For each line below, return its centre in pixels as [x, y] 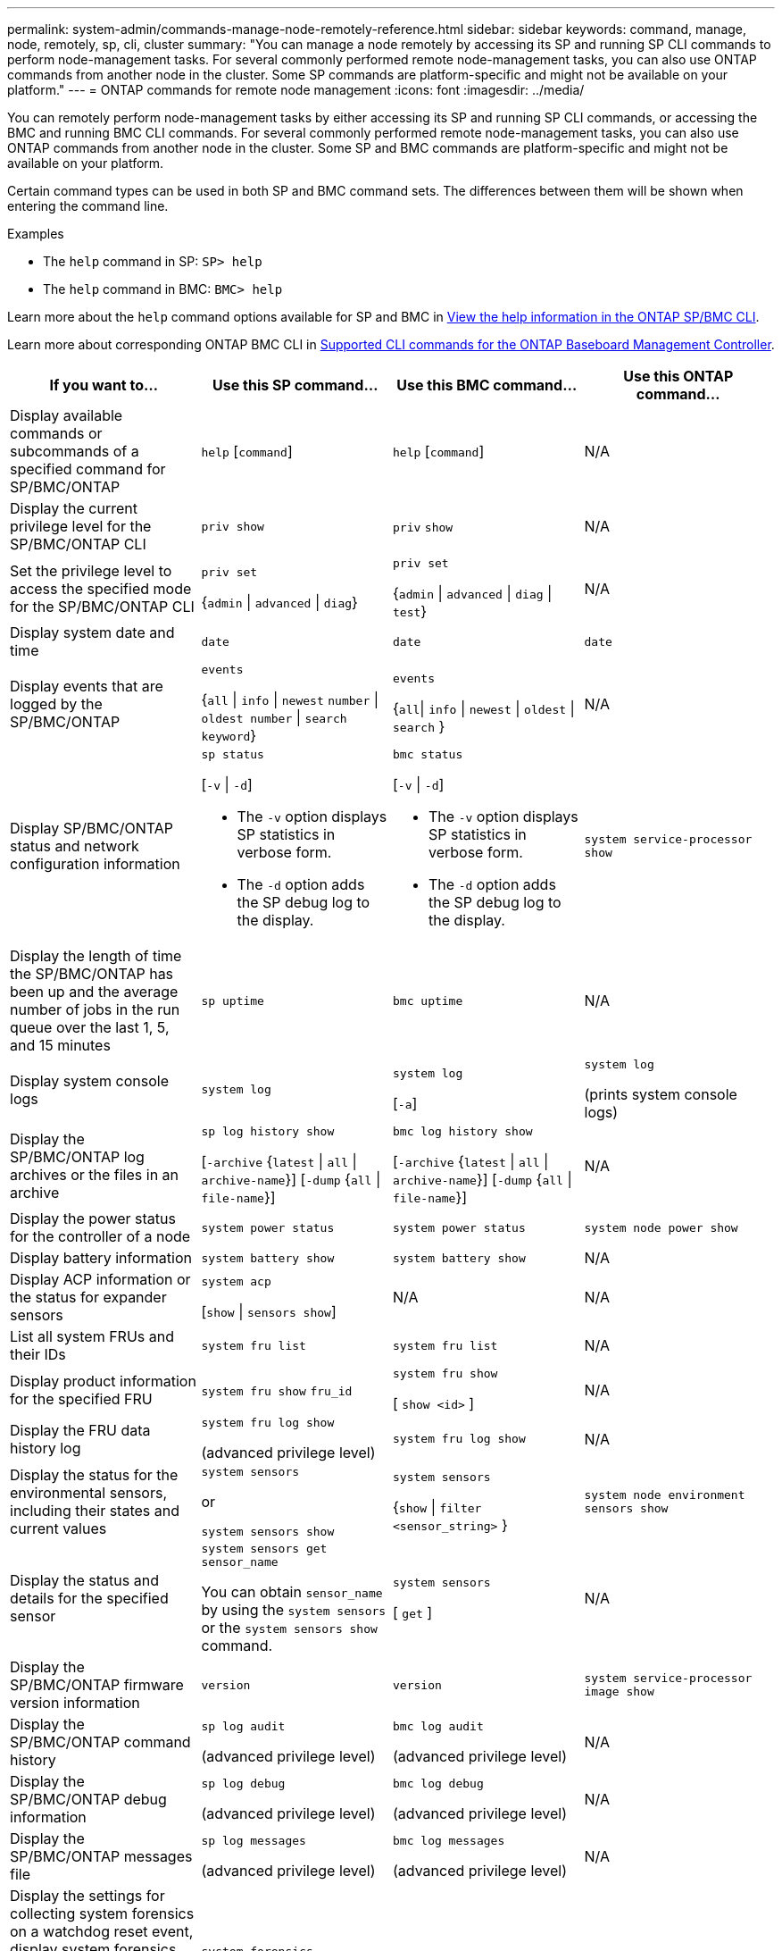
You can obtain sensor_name [292, 1592]
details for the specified [89, 1598]
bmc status [428, 754]
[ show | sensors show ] [269, 1311]
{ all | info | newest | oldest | [484, 708]
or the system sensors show [289, 1628]
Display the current [74, 508]
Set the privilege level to [91, 570]
